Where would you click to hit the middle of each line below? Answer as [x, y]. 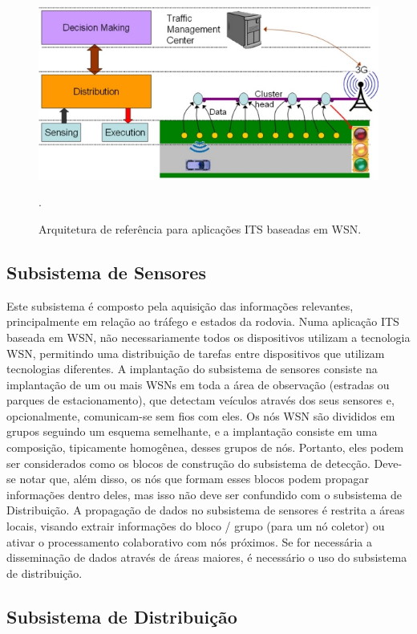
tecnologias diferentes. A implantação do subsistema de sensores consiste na [192, 369]
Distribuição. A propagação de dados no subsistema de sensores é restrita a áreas [206, 510]
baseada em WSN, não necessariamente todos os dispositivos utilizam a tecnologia [208, 337]
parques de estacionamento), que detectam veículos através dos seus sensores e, [200, 400]
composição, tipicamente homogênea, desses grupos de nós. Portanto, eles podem [205, 447]
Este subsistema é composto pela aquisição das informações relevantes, [180, 305]
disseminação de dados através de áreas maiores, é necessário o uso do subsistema [207, 557]
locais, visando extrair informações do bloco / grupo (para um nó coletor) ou [196, 526]
